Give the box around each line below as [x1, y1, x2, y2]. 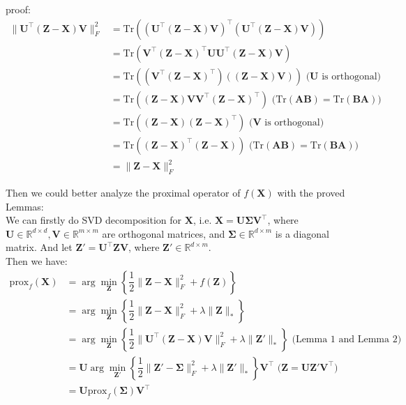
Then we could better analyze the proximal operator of [6, 185, 241, 200]
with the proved [277, 185, 345, 200]
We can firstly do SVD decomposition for [6, 213, 182, 227]
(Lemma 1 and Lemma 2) [292, 334, 402, 344]
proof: [6, 2, 31, 16]
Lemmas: [6, 199, 44, 213]
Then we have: [6, 254, 68, 268]
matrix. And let [6, 240, 73, 254]
